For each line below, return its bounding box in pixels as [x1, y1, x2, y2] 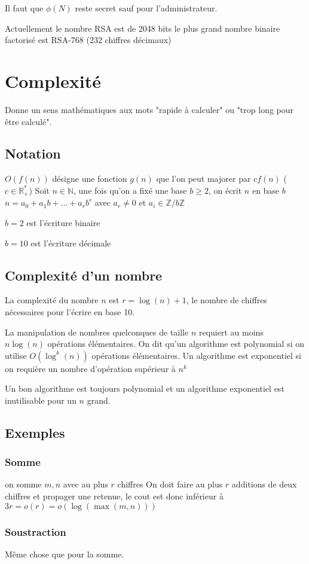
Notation [5, 144, 61, 163]
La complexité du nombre [5, 294, 99, 306]
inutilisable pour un [5, 394, 77, 406]
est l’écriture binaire [26, 216, 100, 228]
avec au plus [63, 478, 108, 490]
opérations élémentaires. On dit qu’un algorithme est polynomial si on [47, 337, 304, 350]
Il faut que [5, 2, 44, 14]
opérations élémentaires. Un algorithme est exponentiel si [91, 349, 301, 361]
